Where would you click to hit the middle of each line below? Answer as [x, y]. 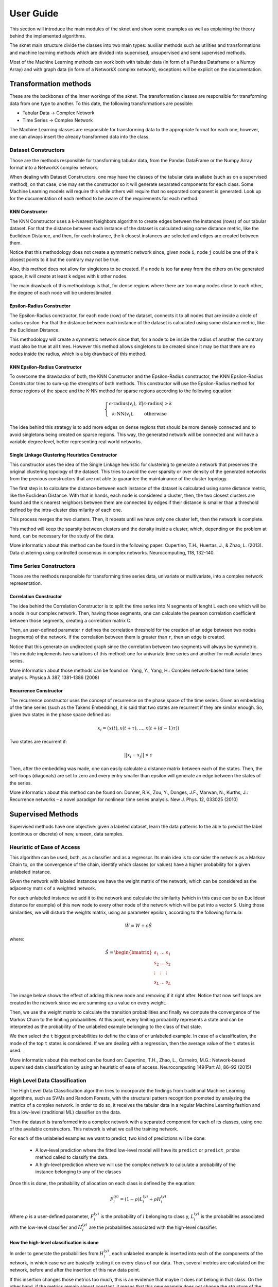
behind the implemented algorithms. [48, 36]
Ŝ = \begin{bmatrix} [129, 953]
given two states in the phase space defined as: [60, 715]
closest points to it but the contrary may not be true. [65, 259]
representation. [26, 583]
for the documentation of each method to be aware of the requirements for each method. [104, 199]
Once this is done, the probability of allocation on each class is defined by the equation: [102, 1184]
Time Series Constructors [42, 566]
